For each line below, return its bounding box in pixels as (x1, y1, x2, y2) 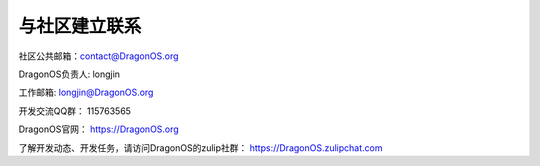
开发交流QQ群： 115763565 (18, 105, 132, 117)
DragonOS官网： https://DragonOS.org (18, 123, 179, 135)
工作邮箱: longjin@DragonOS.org (18, 86, 154, 99)
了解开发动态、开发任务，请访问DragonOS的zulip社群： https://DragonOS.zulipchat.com (18, 141, 383, 154)
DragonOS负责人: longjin (18, 68, 120, 80)
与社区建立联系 (18, 15, 142, 37)
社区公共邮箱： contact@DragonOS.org (18, 50, 179, 62)
